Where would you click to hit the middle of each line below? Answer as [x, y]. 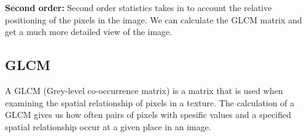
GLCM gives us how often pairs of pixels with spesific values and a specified [148, 115]
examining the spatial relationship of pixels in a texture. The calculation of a [150, 102]
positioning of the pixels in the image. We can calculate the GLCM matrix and [153, 19]
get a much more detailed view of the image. [89, 32]
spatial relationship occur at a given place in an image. [108, 126]
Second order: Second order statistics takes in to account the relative [138, 7]
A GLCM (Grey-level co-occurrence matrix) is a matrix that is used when [144, 90]
